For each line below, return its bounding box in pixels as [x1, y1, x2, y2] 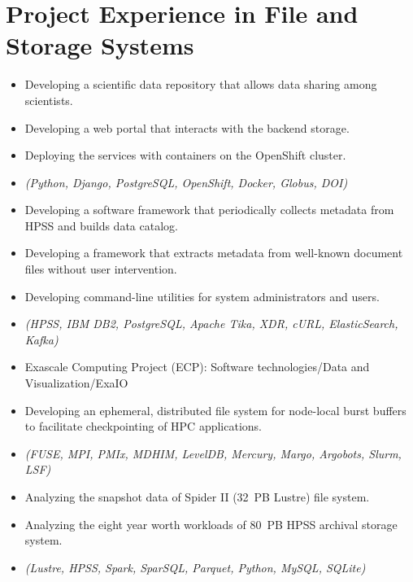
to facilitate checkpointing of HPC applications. [24, 418, 262, 435]
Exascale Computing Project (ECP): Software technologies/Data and [24, 358, 370, 375]
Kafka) [24, 330, 59, 348]
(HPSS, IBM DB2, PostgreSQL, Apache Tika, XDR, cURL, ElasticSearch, [24, 315, 398, 332]
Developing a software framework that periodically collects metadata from [24, 201, 394, 218]
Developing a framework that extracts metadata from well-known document [24, 244, 403, 261]
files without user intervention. [24, 260, 177, 278]
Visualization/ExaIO [24, 374, 128, 392]
